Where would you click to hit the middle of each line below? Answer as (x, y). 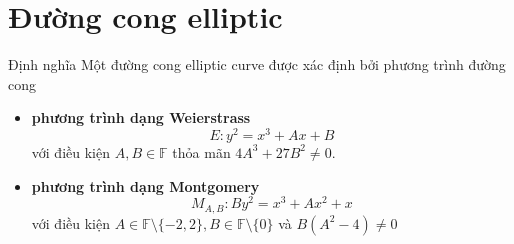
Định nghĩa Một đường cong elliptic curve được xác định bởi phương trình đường (257, 64)
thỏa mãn (201, 151)
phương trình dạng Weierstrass (141, 117)
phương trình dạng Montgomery (145, 185)
